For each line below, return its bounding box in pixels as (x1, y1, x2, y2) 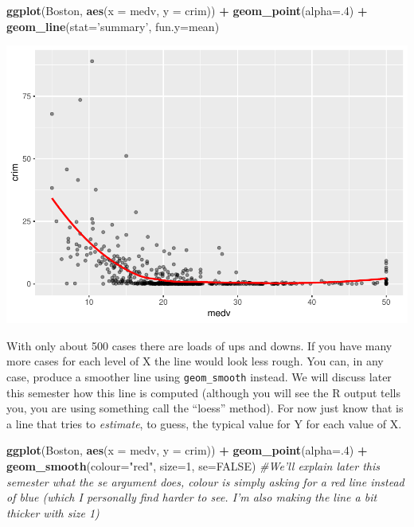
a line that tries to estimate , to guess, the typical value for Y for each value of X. (6, 415, 402, 431)
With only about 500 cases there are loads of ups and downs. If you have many (6, 337, 393, 353)
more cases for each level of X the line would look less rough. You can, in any (6, 353, 384, 369)
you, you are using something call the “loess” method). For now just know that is (6, 400, 404, 416)
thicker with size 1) (6, 504, 100, 521)
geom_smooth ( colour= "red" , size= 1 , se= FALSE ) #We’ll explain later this (6, 457, 380, 474)
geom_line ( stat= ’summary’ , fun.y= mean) (6, 18, 220, 34)
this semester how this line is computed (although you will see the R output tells (6, 384, 401, 400)
